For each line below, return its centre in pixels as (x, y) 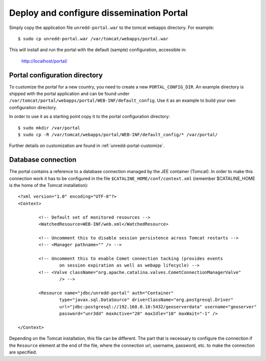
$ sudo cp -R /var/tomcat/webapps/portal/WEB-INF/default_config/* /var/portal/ (118, 135)
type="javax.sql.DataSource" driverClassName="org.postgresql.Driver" (146, 300)
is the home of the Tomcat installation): (49, 185)
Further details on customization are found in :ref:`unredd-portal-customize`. (87, 146)
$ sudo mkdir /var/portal (49, 128)
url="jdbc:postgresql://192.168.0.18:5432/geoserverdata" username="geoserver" (158, 307)
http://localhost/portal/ (44, 61)
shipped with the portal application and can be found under (69, 94)
